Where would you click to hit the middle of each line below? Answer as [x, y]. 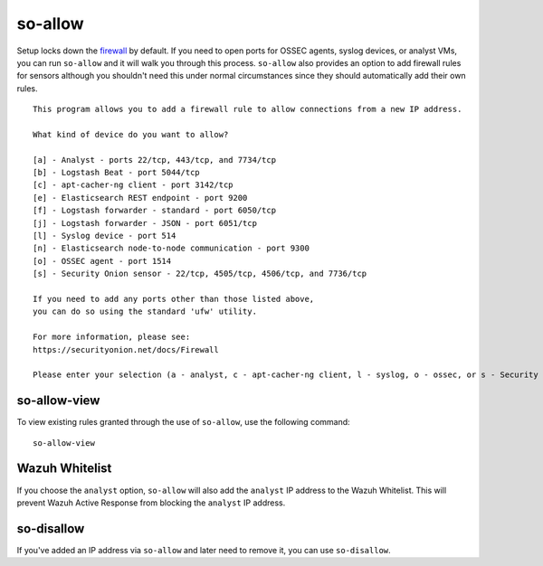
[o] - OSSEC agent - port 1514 [102, 261]
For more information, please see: [112, 337]
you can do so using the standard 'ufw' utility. [145, 311]
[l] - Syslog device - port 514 [105, 236]
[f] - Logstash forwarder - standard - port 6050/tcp [154, 211]
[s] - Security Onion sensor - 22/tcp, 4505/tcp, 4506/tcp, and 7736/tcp [200, 274]
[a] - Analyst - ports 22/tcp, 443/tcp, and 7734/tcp [154, 160]
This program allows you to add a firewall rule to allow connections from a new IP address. [248, 109]
